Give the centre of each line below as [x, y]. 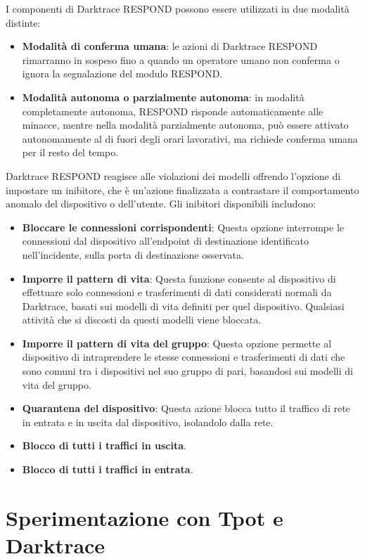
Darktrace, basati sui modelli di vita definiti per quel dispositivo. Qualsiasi [183, 306]
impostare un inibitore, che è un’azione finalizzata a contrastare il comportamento [182, 189]
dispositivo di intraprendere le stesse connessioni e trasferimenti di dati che [184, 357]
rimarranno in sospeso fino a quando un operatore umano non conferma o [181, 59]
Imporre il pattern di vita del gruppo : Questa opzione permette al [177, 343]
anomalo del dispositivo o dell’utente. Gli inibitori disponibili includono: [161, 204]
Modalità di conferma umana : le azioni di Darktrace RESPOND [170, 46]
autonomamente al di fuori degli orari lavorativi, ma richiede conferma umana [190, 138]
